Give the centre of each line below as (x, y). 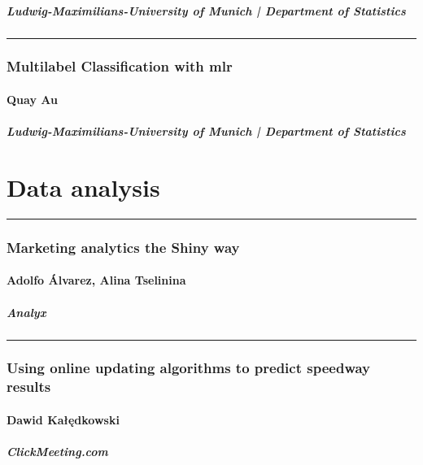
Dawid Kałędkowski (63, 419)
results (29, 387)
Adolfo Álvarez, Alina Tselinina (96, 280)
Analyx (26, 312)
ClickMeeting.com (57, 452)
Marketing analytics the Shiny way (123, 247)
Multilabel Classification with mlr (120, 66)
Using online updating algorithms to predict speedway (189, 368)
